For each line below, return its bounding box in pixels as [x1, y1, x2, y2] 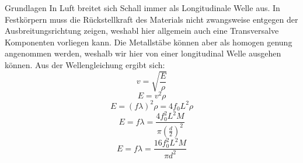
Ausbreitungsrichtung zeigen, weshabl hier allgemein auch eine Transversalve [5, 24, 279, 37]
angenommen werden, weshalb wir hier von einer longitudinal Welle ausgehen [5, 47, 281, 59]
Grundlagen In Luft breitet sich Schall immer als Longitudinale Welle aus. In [5, 2, 280, 13]
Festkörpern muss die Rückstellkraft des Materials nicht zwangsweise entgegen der [5, 13, 298, 25]
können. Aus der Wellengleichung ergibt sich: [5, 58, 165, 70]
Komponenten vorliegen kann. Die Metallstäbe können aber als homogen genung [5, 36, 292, 48]
